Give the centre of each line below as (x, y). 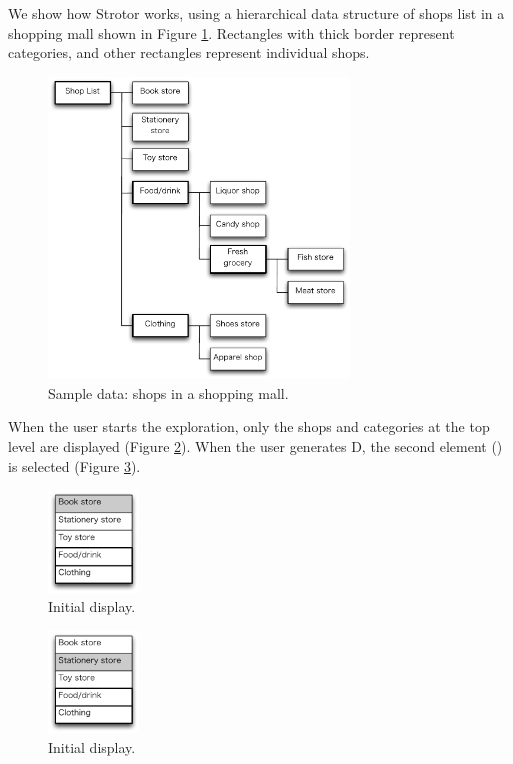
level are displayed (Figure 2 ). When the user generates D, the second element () (255, 445)
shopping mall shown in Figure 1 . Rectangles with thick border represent (231, 32)
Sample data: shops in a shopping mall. (168, 392)
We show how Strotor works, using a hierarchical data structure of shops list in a (256, 13)
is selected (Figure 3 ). (74, 465)
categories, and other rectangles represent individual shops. (189, 52)
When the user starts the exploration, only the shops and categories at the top (249, 426)
